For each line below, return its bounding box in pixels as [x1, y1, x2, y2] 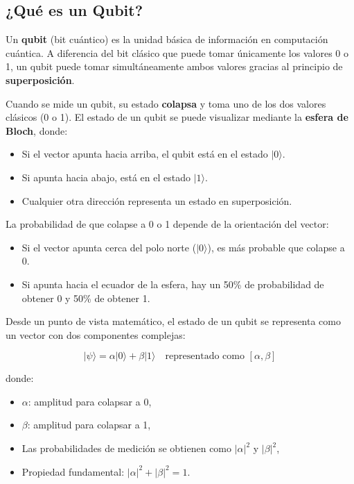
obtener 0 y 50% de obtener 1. [21, 290, 150, 305]
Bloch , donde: [6, 123, 68, 137]
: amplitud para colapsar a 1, [27, 417, 151, 432]
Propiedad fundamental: [21, 464, 125, 478]
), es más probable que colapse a [207, 240, 345, 254]
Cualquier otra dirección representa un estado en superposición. [21, 193, 292, 208]
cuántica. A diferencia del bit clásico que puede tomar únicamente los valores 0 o [6, 45, 348, 60]
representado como [165, 351, 245, 362]
